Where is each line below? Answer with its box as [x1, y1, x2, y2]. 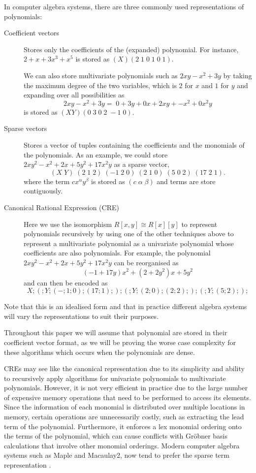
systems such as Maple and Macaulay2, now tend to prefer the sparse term [4, 450, 229, 460]
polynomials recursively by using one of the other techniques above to [24, 228, 234, 239]
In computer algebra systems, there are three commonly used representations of [4, 1, 244, 11]
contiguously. [24, 186, 63, 196]
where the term [24, 176, 70, 186]
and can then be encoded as [24, 277, 108, 287]
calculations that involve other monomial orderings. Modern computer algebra [4, 440, 240, 450]
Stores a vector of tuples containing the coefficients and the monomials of [24, 140, 245, 150]
